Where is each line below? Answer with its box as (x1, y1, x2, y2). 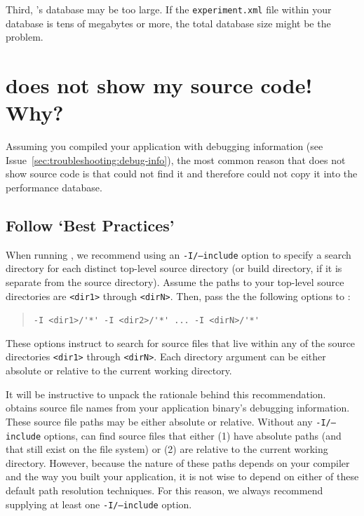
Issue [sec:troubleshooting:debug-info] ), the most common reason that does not (6, 152, 346, 167)
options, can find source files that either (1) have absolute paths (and (43, 428, 342, 442)
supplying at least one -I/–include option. (6, 496, 192, 511)
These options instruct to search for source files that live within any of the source (6, 335, 356, 350)
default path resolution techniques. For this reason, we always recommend (6, 483, 323, 498)
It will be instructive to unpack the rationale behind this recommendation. (6, 386, 326, 401)
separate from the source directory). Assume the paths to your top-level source (6, 274, 344, 289)
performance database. (6, 179, 102, 194)
